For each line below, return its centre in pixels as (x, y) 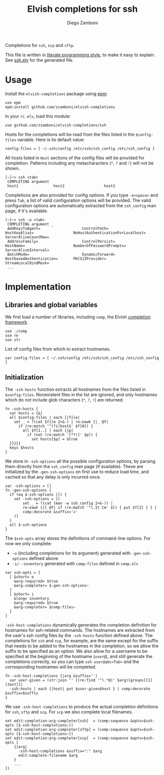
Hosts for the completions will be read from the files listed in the (70, 134)
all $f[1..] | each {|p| (48, 430)
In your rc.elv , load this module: (38, 116)
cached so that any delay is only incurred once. (53, 477)
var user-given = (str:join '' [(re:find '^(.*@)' (62, 680)
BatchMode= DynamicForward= (61, 254)
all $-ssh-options (28, 525)
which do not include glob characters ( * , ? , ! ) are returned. (65, 400)
